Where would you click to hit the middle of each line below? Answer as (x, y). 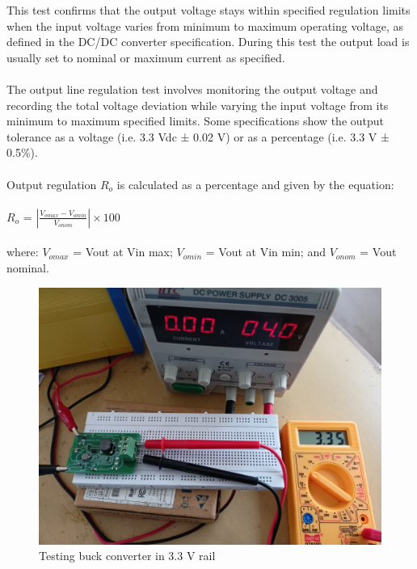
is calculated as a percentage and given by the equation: (255, 184)
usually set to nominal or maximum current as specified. (146, 57)
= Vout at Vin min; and (265, 252)
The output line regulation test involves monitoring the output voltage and (192, 89)
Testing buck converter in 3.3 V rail (127, 556)
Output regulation (52, 184)
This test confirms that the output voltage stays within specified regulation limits (208, 10)
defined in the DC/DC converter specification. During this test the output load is (208, 42)
